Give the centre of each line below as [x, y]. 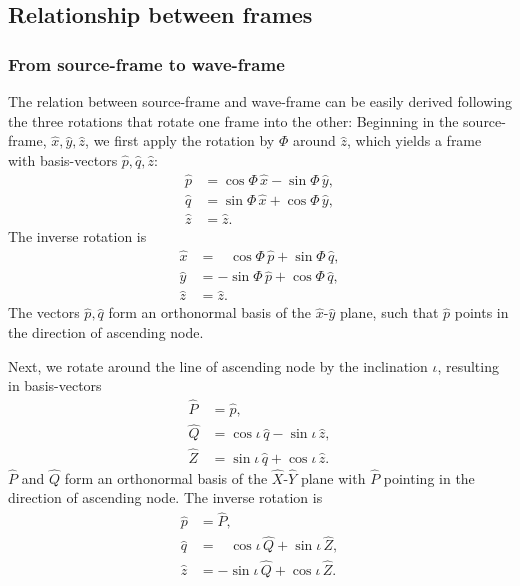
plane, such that [389, 312]
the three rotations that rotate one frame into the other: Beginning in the [233, 120]
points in [481, 312]
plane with [333, 477]
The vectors [44, 312]
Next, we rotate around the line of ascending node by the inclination [218, 365]
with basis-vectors [63, 159]
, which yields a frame [414, 140]
